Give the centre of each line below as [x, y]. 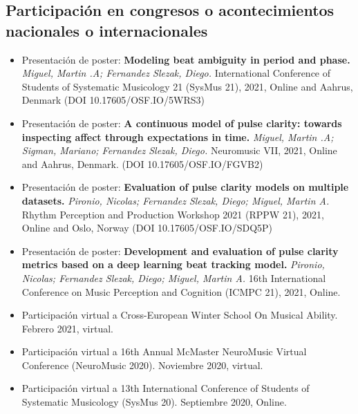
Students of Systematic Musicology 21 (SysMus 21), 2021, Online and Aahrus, [187, 86]
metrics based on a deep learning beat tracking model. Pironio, [173, 264]
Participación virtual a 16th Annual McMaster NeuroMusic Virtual [164, 351]
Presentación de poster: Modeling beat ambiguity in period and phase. [186, 59]
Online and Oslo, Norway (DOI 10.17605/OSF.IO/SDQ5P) [147, 228]
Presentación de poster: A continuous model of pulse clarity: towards [182, 123]
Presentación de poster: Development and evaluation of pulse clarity [180, 251]
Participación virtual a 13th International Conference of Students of [166, 388]
